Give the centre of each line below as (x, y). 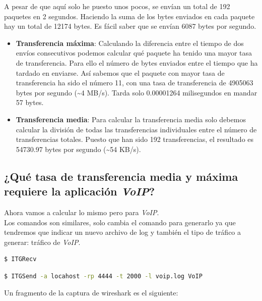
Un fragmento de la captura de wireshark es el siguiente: (91, 293)
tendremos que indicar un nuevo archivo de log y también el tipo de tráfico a (123, 232)
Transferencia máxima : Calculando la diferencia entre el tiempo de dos (130, 43)
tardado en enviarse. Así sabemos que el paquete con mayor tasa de (120, 72)
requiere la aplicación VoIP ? (80, 191)
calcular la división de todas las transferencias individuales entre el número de (136, 129)
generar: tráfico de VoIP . (42, 242)
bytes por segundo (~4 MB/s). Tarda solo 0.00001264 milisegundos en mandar (137, 92)
